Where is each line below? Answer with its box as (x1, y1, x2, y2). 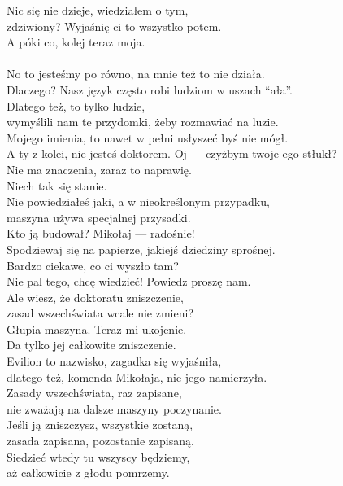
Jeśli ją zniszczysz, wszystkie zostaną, (7, 416, 193, 433)
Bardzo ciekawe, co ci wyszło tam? (7, 256, 179, 274)
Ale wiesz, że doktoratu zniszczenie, (7, 288, 184, 305)
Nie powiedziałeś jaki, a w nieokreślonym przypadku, (7, 193, 270, 210)
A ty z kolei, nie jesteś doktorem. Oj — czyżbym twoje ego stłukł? (7, 145, 337, 162)
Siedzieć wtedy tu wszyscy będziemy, (7, 448, 190, 465)
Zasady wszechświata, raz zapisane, (7, 384, 182, 401)
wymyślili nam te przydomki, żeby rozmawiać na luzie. (7, 113, 279, 130)
